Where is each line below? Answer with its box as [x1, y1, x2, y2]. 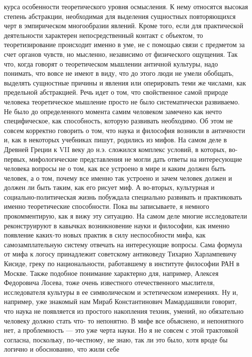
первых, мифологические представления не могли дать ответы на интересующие [4, 153, 242, 164]
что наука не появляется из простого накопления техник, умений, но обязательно [4, 306, 244, 316]
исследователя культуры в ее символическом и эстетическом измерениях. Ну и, [4, 287, 238, 297]
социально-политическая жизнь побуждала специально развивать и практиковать [4, 191, 242, 202]
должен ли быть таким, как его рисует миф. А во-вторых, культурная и [4, 182, 215, 192]
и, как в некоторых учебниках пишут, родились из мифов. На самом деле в [4, 135, 227, 145]
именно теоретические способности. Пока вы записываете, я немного [4, 201, 209, 211]
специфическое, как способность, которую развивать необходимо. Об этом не [4, 116, 233, 126]
